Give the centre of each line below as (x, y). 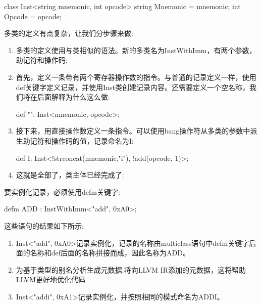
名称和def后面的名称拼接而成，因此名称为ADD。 (110, 253)
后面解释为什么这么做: (73, 97)
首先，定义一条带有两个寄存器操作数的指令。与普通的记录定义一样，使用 (136, 77)
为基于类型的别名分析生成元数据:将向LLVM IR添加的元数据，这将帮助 (131, 269)
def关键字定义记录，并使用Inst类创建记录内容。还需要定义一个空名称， (133, 87)
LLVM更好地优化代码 (51, 279)
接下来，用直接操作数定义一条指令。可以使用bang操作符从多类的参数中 (133, 131)
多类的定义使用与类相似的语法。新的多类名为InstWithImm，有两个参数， (136, 50)
